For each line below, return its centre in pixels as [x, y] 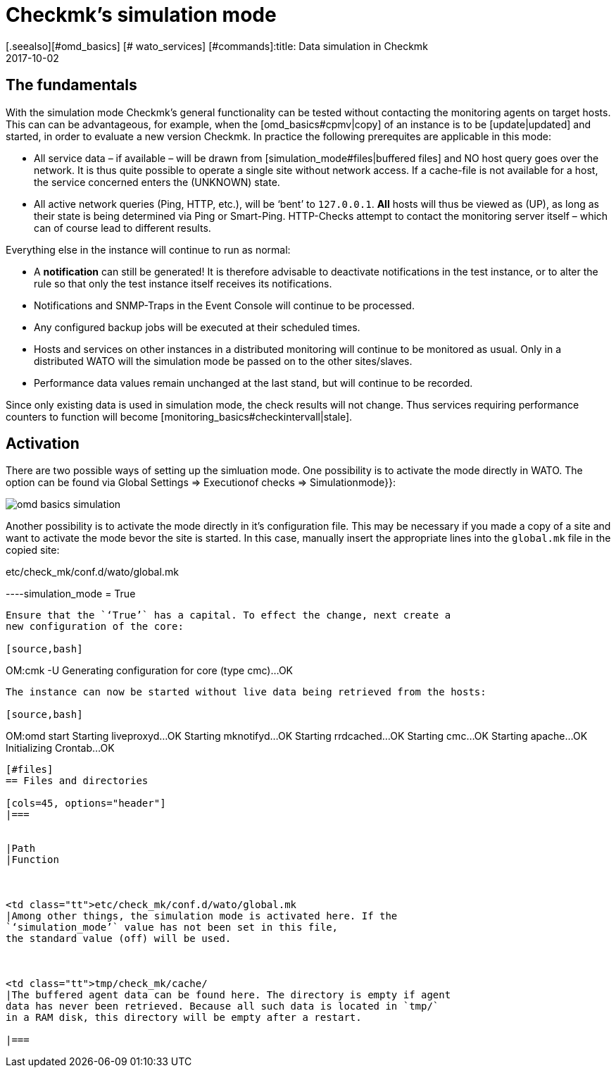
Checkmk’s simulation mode [141, 15]
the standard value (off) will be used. [119, 939]
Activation [43, 444]
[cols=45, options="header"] [86, 804]
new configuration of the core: [95, 627]
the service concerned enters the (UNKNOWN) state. [157, 182]
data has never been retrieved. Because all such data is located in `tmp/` [222, 1006]
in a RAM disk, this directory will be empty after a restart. [184, 1018]
